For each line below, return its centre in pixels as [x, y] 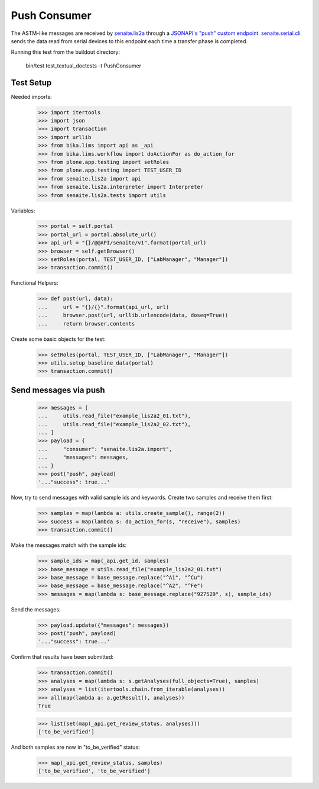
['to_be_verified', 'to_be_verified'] [94, 771]
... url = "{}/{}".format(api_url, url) [104, 307]
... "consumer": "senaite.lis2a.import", [105, 449]
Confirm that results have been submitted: [62, 657]
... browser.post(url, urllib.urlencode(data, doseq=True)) [133, 315]
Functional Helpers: [35, 283]
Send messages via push [58, 390]
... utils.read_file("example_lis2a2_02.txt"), [115, 424]
